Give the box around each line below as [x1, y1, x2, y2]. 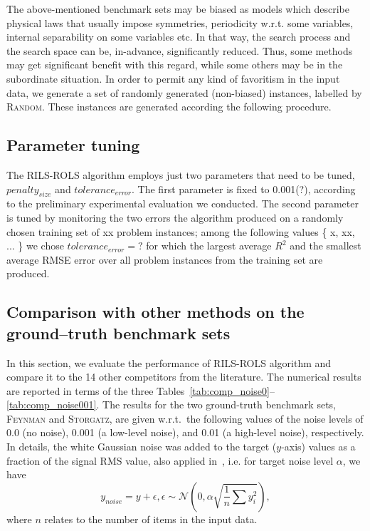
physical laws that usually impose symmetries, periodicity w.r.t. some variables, [6, 15, 354, 30]
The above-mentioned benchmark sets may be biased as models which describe [6, 1, 349, 16]
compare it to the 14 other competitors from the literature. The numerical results [6, 369, 361, 384]
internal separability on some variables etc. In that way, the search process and [6, 29, 351, 44]
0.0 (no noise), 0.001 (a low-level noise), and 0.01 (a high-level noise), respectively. [6, 425, 364, 440]
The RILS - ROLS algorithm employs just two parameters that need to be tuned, [6, 167, 355, 182]
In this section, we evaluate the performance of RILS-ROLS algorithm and [6, 355, 332, 370]
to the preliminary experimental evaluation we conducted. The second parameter [6, 196, 359, 211]
